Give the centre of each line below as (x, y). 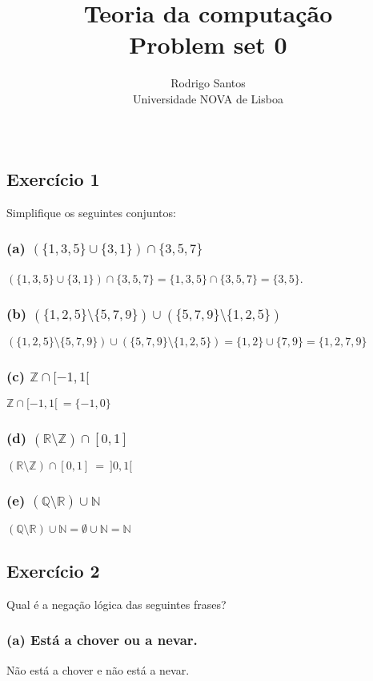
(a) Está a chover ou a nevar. (102, 640)
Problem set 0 (208, 44)
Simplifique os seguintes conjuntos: (91, 212)
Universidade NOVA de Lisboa (208, 98)
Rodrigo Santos (208, 83)
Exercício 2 (53, 571)
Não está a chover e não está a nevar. (98, 669)
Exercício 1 (53, 179)
